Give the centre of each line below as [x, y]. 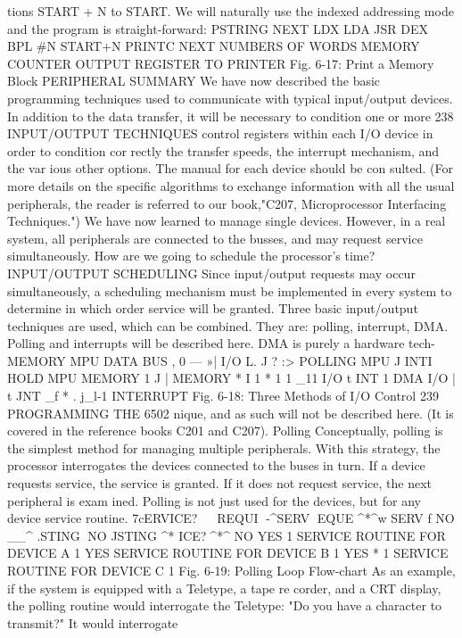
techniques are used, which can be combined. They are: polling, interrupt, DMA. [228, 325]
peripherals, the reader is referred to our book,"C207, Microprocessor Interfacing [227, 203]
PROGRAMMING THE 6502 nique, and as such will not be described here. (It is [231, 413]
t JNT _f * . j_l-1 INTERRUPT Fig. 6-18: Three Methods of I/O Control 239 [223, 396]
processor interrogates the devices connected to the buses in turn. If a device [216, 465]
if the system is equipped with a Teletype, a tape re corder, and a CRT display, [224, 588]
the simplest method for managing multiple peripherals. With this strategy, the [224, 447]
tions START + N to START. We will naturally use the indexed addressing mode [231, 11]
